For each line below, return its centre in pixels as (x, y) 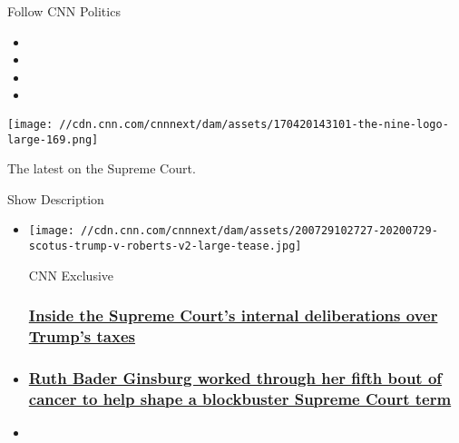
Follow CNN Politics (64, 11)
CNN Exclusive (71, 275)
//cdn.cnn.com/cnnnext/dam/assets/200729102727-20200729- (259, 231)
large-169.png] (53, 139)
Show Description (56, 198)
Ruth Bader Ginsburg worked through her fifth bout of (235, 378)
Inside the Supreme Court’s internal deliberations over (233, 315)
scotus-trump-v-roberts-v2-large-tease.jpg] (165, 246)
